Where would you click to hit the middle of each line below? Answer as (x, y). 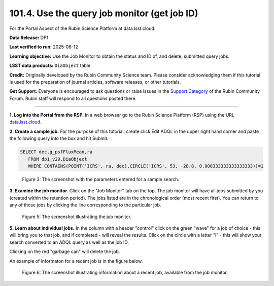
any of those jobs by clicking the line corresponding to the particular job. (85, 205)
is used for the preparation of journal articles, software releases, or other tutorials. (95, 82)
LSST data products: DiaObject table (50, 65)
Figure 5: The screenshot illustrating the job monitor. (77, 217)
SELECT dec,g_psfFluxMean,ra (56, 152)
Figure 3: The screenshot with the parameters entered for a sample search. (101, 179)
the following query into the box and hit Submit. (59, 138)
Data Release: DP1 (29, 38)
